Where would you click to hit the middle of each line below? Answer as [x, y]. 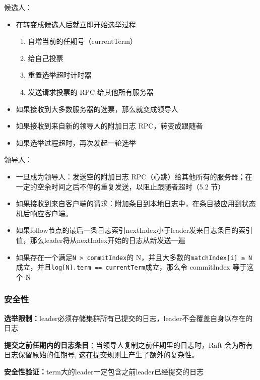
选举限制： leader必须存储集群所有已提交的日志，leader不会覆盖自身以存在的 [128, 318]
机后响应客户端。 [44, 213]
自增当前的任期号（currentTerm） [82, 41]
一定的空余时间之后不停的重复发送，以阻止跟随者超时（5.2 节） [120, 186]
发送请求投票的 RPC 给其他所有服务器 [91, 91]
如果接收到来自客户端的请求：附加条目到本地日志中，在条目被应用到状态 [136, 203]
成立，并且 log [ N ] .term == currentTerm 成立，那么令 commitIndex [123, 267]
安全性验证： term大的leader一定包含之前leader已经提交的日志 [104, 371]
